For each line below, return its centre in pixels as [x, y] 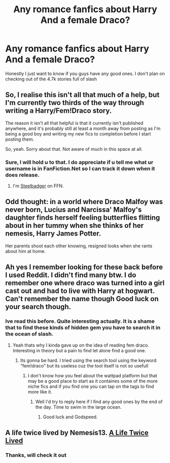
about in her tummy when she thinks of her [74, 226]
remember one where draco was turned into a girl [85, 283]
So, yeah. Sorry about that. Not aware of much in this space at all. [74, 149]
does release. [22, 175]
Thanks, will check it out [36, 455]
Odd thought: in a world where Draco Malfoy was [84, 202]
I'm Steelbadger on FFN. [38, 186]
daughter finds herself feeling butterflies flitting [83, 218]
